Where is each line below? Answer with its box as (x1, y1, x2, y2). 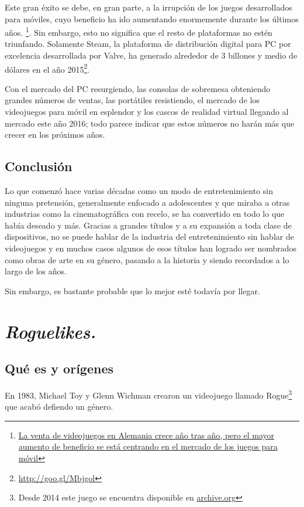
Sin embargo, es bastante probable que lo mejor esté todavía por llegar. (5, 284, 260, 297)
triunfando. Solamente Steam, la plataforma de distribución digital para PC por (5, 38, 291, 50)
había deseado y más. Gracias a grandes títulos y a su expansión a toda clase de (5, 219, 292, 231)
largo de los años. (5, 265, 67, 277)
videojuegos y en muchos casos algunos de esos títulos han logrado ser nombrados (5, 242, 297, 254)
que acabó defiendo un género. (5, 400, 113, 413)
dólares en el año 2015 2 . (5, 61, 90, 75)
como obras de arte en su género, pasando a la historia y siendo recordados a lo (5, 253, 289, 266)
